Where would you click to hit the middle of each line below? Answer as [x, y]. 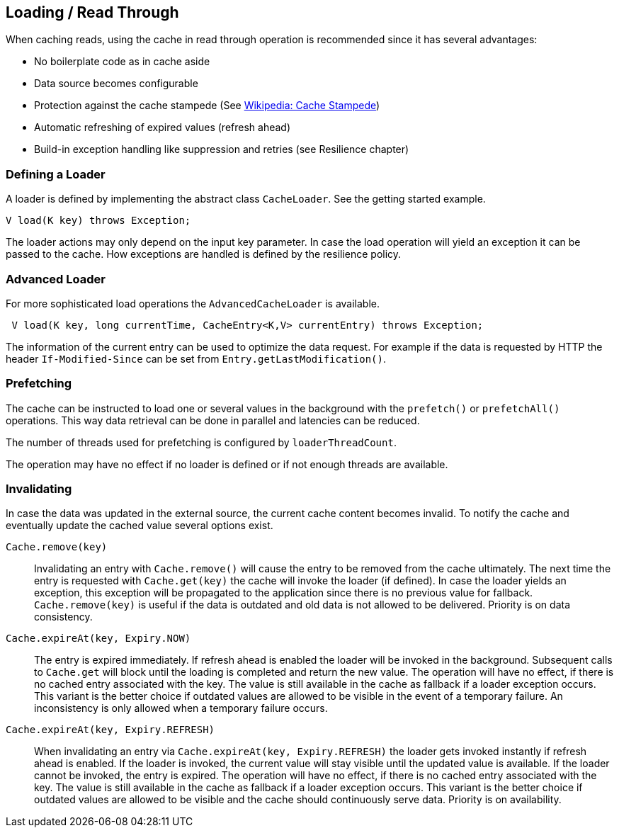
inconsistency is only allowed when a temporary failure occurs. [181, 708]
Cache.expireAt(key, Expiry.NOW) [98, 639]
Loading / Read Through [92, 12]
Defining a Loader [56, 174]
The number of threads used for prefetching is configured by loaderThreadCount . [201, 442]
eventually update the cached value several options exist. [140, 526]
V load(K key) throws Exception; [98, 221]
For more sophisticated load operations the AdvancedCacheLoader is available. [193, 303]
